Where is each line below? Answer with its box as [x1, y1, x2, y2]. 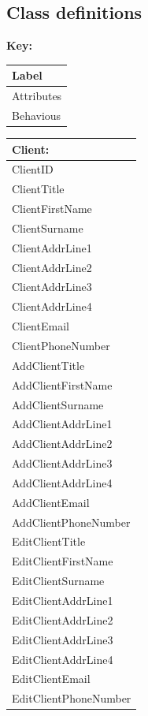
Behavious [12, 106, 61, 123]
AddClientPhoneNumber [12, 513, 131, 530]
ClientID [12, 161, 54, 177]
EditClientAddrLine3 [12, 631, 113, 647]
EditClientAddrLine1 [12, 591, 113, 608]
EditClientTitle [12, 533, 86, 550]
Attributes [12, 88, 62, 104]
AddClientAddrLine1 [12, 416, 113, 432]
